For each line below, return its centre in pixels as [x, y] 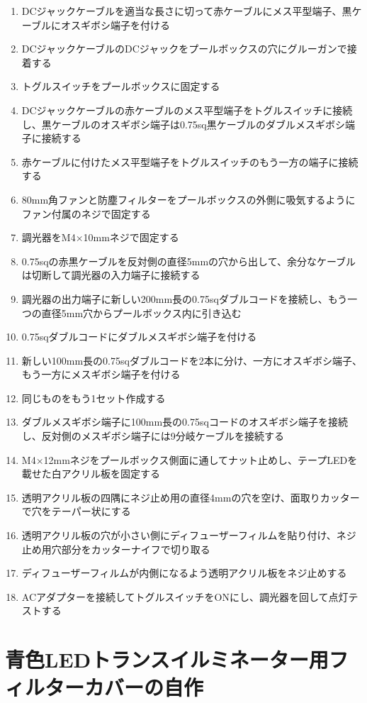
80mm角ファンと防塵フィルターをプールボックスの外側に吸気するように [188, 199]
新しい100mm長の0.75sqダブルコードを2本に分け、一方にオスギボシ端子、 [192, 360]
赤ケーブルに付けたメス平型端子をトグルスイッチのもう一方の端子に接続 [190, 161]
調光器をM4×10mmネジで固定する [100, 237]
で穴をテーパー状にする [76, 511]
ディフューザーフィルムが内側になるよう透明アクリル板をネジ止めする [184, 573]
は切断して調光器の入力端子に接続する [111, 275]
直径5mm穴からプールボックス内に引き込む [141, 312]
